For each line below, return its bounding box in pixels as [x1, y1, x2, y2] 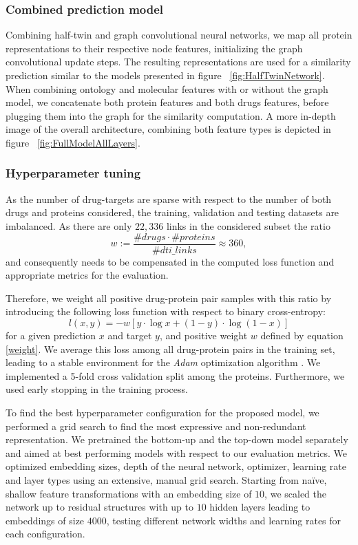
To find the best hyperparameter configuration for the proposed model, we [6, 405, 319, 419]
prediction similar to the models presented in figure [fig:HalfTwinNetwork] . [6, 68, 325, 82]
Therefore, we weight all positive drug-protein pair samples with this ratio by [6, 290, 332, 305]
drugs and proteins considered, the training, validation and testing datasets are [6, 205, 339, 220]
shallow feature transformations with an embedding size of [6, 486, 252, 500]
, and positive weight [159, 328, 248, 342]
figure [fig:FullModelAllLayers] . [6, 135, 140, 149]
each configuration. [6, 526, 85, 541]
